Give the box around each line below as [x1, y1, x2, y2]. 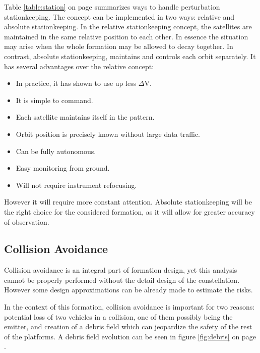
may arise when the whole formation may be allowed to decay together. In [4, 41, 233, 52]
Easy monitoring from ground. [16, 163, 110, 173]
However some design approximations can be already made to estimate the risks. [4, 284, 253, 295]
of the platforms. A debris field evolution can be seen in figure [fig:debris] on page [4, 331, 256, 341]
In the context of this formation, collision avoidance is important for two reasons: [4, 301, 255, 312]
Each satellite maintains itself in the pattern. [16, 112, 155, 122]
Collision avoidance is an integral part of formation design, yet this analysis [4, 265, 237, 275]
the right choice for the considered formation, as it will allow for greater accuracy [4, 206, 255, 217]
